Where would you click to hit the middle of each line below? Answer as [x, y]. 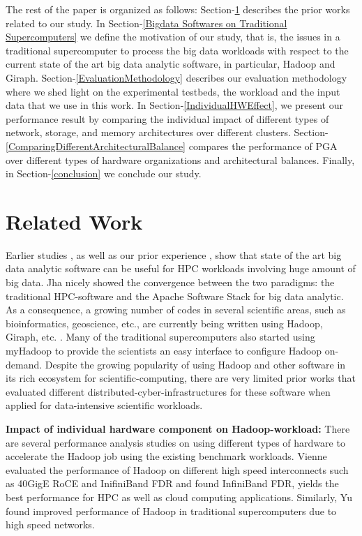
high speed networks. [50, 524]
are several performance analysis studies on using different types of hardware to [175, 442]
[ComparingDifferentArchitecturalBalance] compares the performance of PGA [172, 146]
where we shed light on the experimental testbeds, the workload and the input [173, 91]
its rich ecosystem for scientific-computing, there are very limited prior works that [181, 378]
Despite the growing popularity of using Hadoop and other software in [195, 364]
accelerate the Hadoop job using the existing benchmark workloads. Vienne [166, 456]
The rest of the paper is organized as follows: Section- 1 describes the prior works [178, 9]
